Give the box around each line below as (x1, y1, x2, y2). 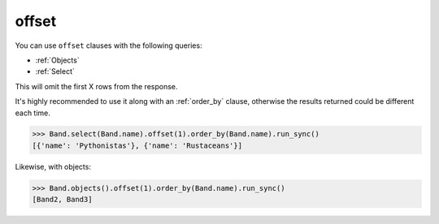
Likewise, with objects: (15, 162, 91, 171)
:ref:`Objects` (35, 55, 80, 65)
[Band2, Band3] (32, 195, 93, 205)
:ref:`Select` (35, 67, 75, 76)
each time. (15, 108, 50, 118)
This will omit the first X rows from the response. (15, 81, 178, 91)
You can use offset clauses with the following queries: (15, 41, 202, 50)
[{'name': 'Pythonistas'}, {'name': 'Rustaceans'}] (32, 140, 243, 150)
